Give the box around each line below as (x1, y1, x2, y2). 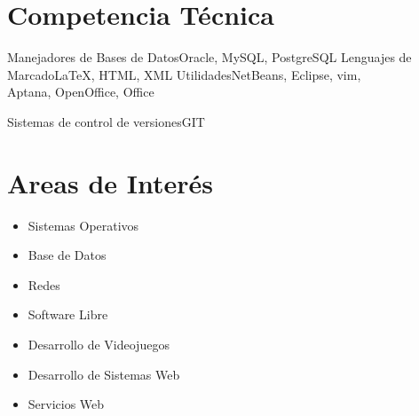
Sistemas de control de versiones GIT (7, 112, 205, 130)
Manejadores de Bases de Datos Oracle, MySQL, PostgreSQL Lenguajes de (7, 48, 412, 67)
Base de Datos (28, 246, 107, 264)
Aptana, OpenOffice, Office (7, 82, 154, 101)
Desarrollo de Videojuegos (28, 335, 170, 353)
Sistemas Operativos (28, 216, 139, 234)
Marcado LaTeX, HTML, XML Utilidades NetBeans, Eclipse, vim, (7, 65, 361, 83)
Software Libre (28, 305, 108, 324)
